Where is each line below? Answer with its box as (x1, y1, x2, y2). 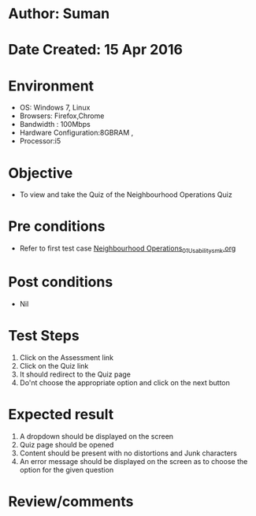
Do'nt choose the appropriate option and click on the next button (19, 377, 231, 387)
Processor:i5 (19, 136, 61, 146)
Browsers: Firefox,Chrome (19, 111, 105, 121)
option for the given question (19, 465, 114, 474)
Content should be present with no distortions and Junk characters (19, 448, 238, 458)
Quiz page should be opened (19, 440, 114, 449)
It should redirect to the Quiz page (19, 369, 132, 379)
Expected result (8, 406, 114, 424)
